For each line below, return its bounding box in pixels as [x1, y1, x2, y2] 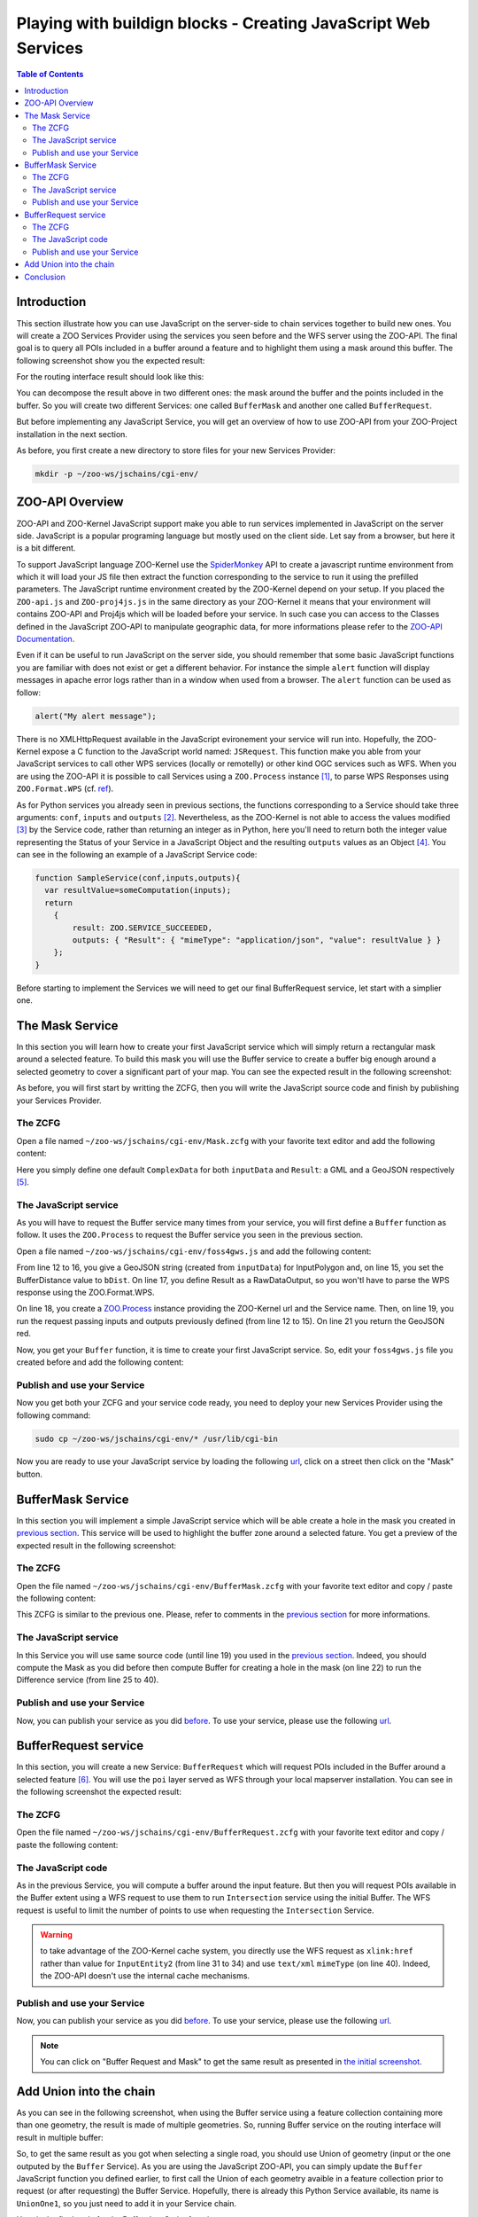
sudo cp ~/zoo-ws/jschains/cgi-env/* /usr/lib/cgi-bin [35, 1433, 278, 1444]
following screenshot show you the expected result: [16, 355, 205, 365]
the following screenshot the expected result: [16, 1787, 181, 1798]
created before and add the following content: [16, 1357, 184, 1367]
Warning [40, 1930, 73, 1940]
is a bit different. [16, 543, 76, 553]
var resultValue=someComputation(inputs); [44, 885, 232, 896]
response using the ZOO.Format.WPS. [16, 1287, 155, 1298]
